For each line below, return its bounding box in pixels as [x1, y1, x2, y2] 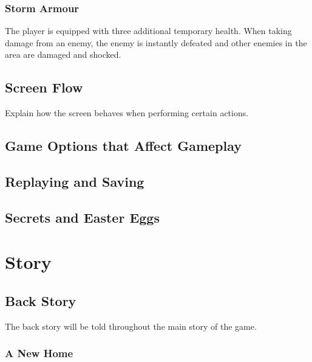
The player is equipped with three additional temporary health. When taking [5, 24, 292, 37]
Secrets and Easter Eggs [5, 207, 160, 226]
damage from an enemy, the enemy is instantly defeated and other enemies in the [5, 36, 307, 49]
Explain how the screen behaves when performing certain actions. [5, 106, 249, 119]
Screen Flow [5, 78, 83, 97]
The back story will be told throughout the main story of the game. [5, 319, 257, 332]
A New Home [5, 346, 73, 361]
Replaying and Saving [5, 172, 144, 190]
